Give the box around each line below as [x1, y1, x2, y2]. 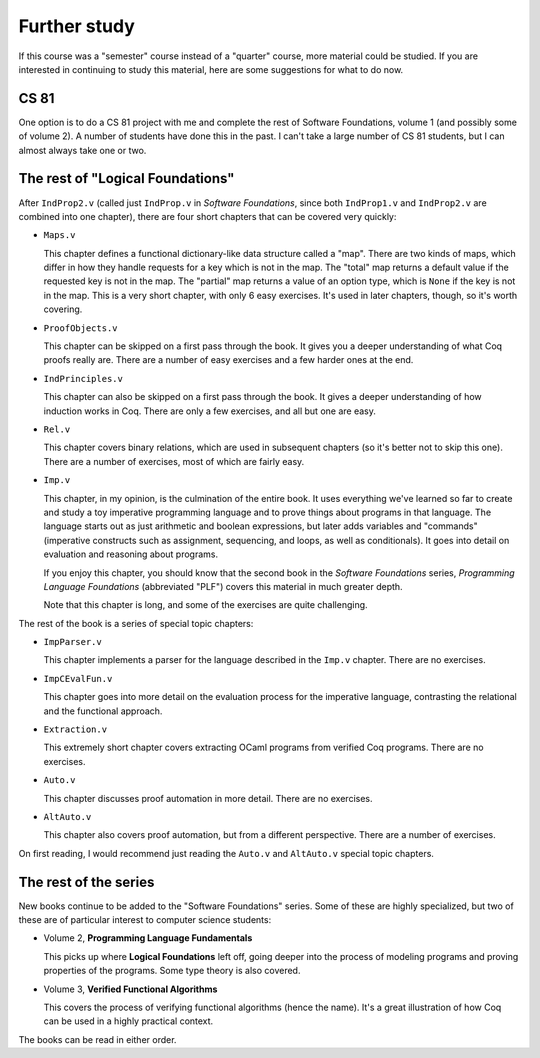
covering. [43, 303, 83, 315]
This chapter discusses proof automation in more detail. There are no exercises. [43, 792, 373, 804]
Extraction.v [43, 724, 108, 735]
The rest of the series [18, 873, 155, 890]
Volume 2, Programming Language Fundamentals [43, 932, 253, 944]
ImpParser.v [43, 636, 102, 648]
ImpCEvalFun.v [43, 673, 113, 684]
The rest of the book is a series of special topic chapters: [18, 617, 254, 629]
